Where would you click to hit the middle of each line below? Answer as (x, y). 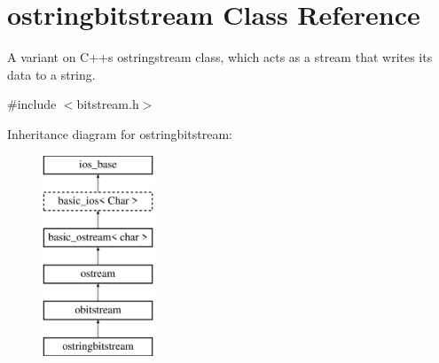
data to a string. (51, 74)
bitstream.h (108, 104)
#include (32, 104)
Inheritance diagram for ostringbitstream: (120, 133)
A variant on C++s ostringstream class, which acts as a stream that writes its (220, 57)
